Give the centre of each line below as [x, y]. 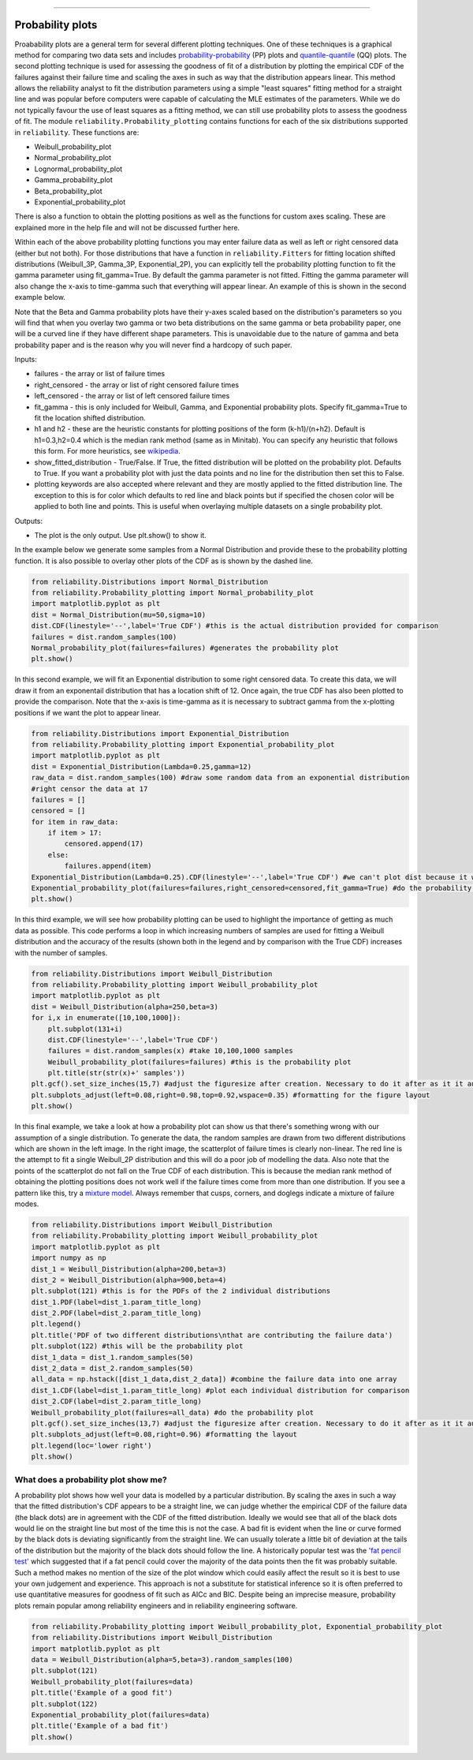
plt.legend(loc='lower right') [92, 1445]
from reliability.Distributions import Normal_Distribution [150, 581]
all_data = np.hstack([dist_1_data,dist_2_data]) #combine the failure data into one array [214, 1379]
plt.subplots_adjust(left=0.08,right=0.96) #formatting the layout [164, 1435]
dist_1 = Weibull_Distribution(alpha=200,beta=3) [129, 1269]
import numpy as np [69, 1258]
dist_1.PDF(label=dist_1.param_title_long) [117, 1302]
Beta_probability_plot [68, 191]
